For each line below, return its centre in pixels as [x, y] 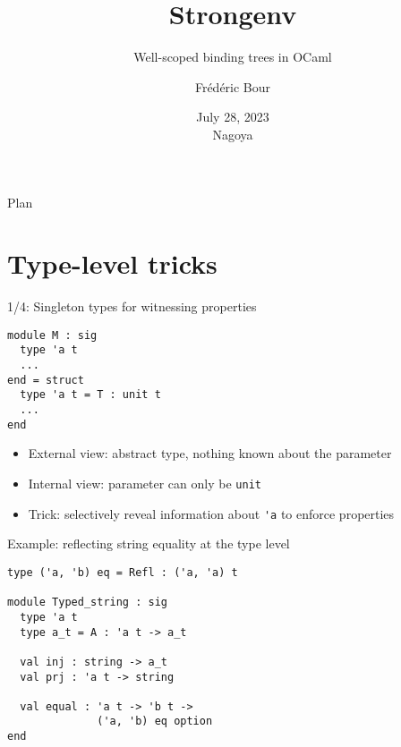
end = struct [46, 380]
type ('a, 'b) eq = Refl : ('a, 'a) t [123, 572]
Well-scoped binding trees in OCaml [233, 57]
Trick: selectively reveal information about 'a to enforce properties [211, 513]
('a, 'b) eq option [155, 722]
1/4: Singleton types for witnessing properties [132, 306]
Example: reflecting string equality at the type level [149, 543]
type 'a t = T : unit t [90, 395]
